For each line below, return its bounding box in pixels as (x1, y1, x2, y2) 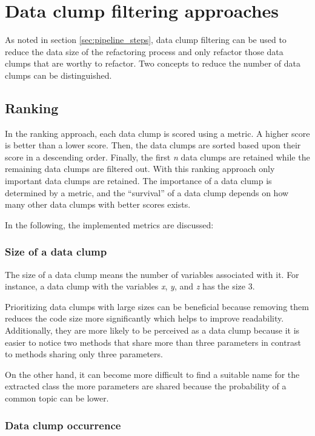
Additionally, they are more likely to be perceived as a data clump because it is (5, 324, 300, 337)
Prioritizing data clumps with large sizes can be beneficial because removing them (5, 300, 309, 312)
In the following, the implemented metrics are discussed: (5, 218, 214, 231)
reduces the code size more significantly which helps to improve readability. (5, 312, 284, 325)
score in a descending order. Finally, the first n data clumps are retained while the (5, 150, 310, 163)
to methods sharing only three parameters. (5, 348, 163, 360)
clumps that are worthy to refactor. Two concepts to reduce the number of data (5, 57, 301, 70)
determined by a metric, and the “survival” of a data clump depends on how (5, 186, 289, 199)
